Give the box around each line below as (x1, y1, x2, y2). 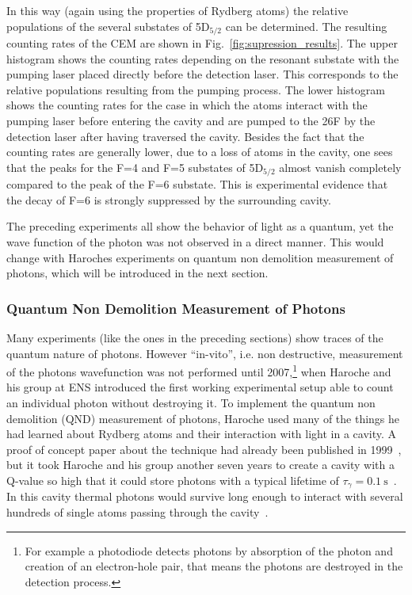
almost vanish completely (279, 158, 402, 175)
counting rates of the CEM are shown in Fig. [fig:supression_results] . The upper (6, 35, 398, 51)
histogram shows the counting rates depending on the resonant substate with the (6, 50, 399, 67)
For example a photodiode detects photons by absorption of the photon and (25, 542, 393, 559)
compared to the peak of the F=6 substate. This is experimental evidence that (6, 176, 388, 193)
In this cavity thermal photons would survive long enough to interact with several (6, 488, 403, 505)
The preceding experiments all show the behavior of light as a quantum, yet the (6, 218, 394, 235)
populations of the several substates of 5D (6, 17, 210, 34)
